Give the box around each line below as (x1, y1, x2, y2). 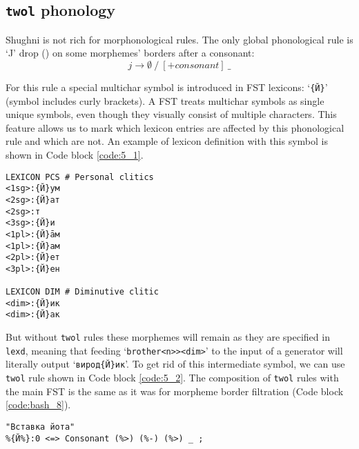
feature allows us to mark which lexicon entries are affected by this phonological (6, 120, 345, 134)
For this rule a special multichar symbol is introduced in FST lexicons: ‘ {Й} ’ (6, 79, 328, 94)
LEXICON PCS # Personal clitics (6, 172, 154, 182)
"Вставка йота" (6, 421, 75, 432)
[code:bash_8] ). (6, 397, 71, 412)
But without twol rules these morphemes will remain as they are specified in (6, 330, 330, 344)
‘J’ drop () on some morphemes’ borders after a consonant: (6, 46, 255, 60)
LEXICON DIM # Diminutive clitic (6, 287, 159, 297)
